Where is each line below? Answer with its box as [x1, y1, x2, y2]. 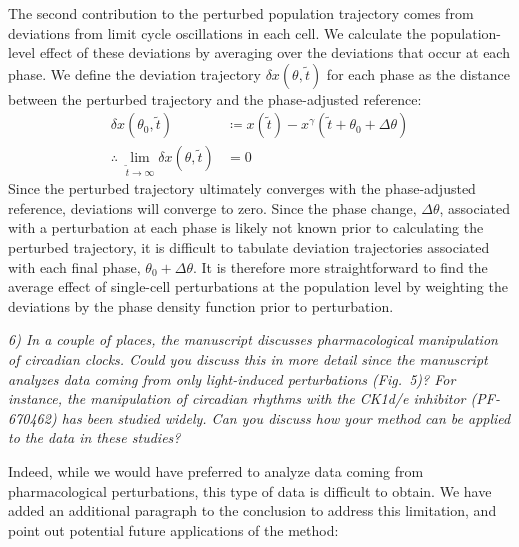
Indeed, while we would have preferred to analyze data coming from [8, 460, 424, 481]
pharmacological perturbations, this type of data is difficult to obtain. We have [8, 480, 492, 501]
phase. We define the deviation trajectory [8, 63, 261, 84]
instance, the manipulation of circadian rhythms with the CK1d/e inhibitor [8, 388, 466, 409]
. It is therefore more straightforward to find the [193, 256, 488, 277]
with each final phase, [8, 256, 141, 277]
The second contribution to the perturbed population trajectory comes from [8, 3, 474, 23]
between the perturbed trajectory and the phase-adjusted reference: [8, 88, 422, 109]
